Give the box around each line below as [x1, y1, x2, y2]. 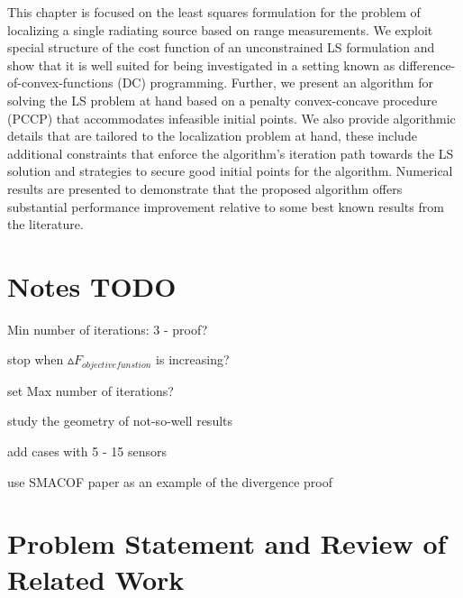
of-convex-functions [7, 73, 113, 92]
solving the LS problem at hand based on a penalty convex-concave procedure [7, 90, 438, 109]
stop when [7, 350, 64, 369]
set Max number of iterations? [7, 381, 174, 400]
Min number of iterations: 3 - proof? [7, 319, 208, 338]
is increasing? [156, 350, 230, 369]
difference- [398, 55, 456, 74]
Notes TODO [7, 267, 177, 304]
